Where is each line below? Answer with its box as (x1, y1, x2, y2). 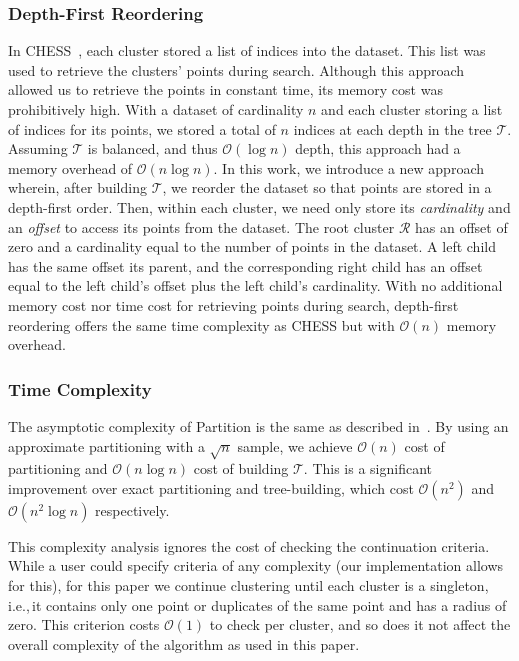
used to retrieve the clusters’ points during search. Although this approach (8, 59, 465, 80)
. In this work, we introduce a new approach (213, 157, 484, 178)
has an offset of (414, 216, 508, 237)
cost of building (193, 458, 289, 479)
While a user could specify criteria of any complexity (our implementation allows (8, 555, 504, 576)
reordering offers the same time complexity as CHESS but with (8, 314, 395, 335)
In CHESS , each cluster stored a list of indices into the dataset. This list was (8, 40, 486, 61)
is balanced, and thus (87, 138, 218, 159)
